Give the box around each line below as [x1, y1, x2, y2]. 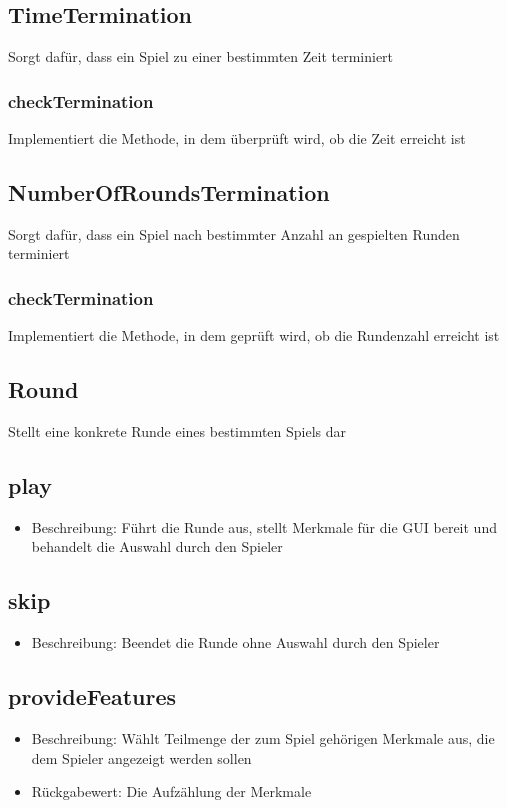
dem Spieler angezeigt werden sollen [31, 747, 252, 768]
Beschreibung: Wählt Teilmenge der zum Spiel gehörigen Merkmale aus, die [31, 728, 495, 748]
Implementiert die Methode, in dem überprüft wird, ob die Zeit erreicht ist [8, 128, 466, 149]
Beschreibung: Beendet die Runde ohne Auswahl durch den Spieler [31, 632, 440, 653]
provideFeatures [8, 681, 177, 712]
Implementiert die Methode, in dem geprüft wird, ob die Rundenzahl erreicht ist [8, 325, 500, 346]
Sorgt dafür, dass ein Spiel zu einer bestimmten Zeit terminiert [8, 46, 394, 67]
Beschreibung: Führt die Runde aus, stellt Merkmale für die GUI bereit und [31, 516, 497, 537]
